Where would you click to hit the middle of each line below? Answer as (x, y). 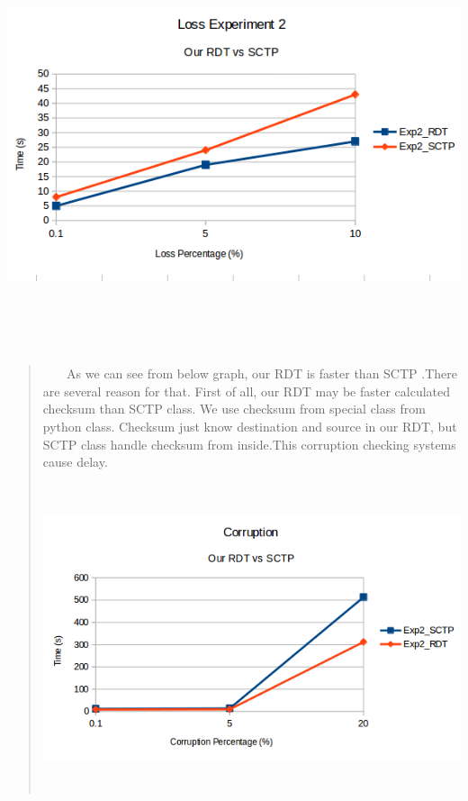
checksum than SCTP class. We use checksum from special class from (234, 409)
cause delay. (75, 462)
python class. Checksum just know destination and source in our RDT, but (250, 426)
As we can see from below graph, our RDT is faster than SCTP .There (262, 373)
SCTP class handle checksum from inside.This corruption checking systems (249, 444)
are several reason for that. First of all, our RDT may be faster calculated (247, 391)
